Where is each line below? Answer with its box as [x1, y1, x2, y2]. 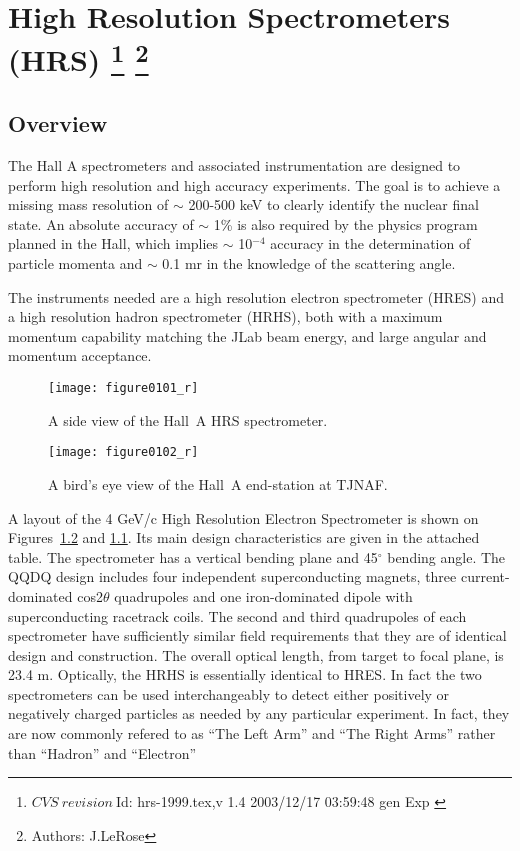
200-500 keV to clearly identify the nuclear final [188, 194, 479, 215]
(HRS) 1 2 [8, 35, 149, 80]
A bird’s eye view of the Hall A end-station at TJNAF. [48, 473, 388, 494]
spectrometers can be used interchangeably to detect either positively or [8, 683, 450, 704]
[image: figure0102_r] [48, 445, 199, 460]
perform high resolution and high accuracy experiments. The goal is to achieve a [8, 174, 501, 195]
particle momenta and [8, 253, 143, 274]
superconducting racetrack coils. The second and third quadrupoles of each [8, 605, 467, 626]
